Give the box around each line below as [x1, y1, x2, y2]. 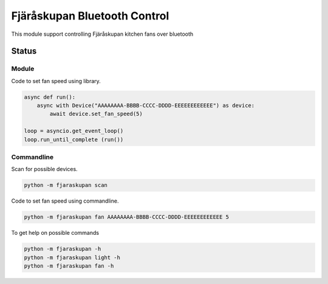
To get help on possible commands [11, 229, 100, 237]
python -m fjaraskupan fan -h [24, 263, 114, 269]
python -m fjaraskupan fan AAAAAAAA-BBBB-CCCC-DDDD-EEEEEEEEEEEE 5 [24, 214, 230, 221]
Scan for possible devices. [11, 166, 78, 173]
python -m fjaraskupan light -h [24, 254, 121, 261]
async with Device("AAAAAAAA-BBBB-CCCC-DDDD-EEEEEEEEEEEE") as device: [36, 102, 255, 109]
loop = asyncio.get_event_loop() [24, 127, 124, 135]
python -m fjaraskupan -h [24, 246, 101, 252]
